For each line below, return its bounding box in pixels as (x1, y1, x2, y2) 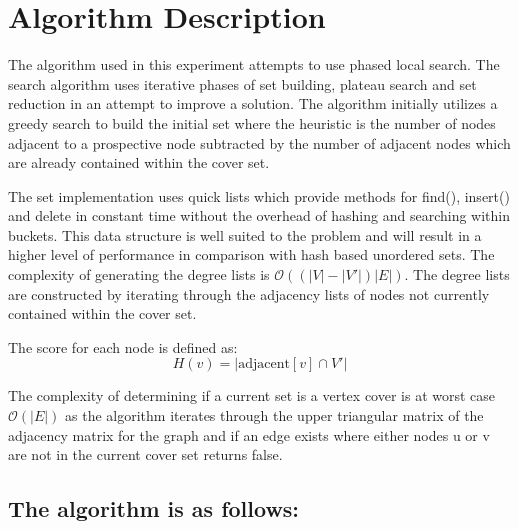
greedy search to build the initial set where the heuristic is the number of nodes (8, 112, 496, 133)
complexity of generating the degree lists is (8, 264, 270, 285)
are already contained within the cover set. (8, 152, 270, 173)
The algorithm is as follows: (8, 493, 300, 524)
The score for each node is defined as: (8, 336, 238, 357)
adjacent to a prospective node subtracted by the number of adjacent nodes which (8, 132, 511, 153)
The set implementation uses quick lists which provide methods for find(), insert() (8, 185, 510, 206)
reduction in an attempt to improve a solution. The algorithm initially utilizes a (8, 93, 498, 114)
